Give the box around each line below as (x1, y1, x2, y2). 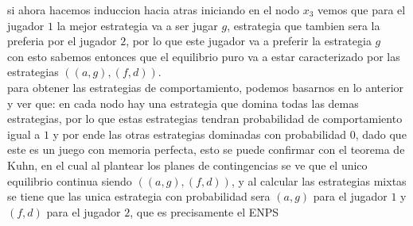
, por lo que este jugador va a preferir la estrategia (126, 33, 372, 49)
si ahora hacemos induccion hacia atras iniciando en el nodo (7, 2, 300, 17)
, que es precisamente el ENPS (130, 203, 279, 220)
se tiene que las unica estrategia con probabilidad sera (7, 188, 271, 205)
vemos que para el (318, 2, 406, 17)
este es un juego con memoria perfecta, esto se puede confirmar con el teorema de (7, 141, 405, 158)
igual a (7, 125, 41, 142)
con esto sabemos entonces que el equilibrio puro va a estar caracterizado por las (7, 48, 400, 64)
